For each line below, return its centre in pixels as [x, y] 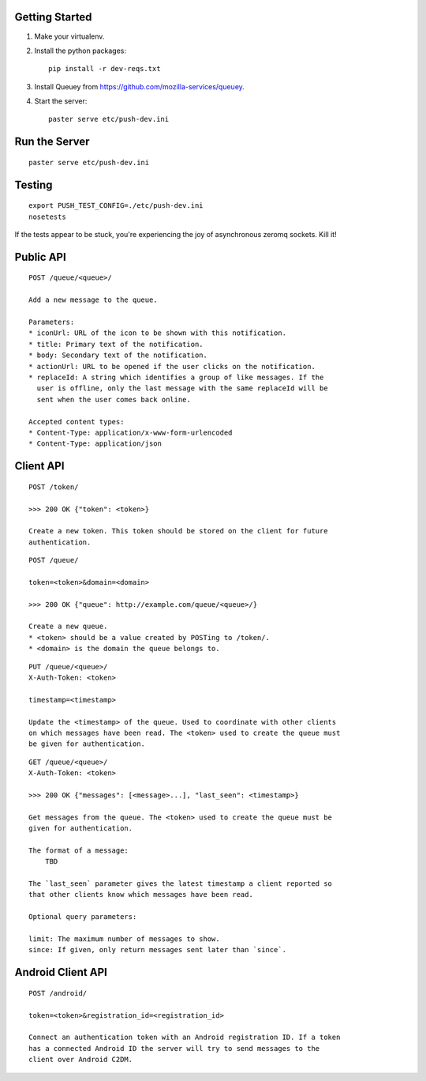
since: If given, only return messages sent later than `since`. [158, 950]
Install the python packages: [80, 51]
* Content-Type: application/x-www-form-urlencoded [131, 432]
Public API [40, 257]
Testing [34, 185]
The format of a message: [79, 850]
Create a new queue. [68, 627]
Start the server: [61, 101]
